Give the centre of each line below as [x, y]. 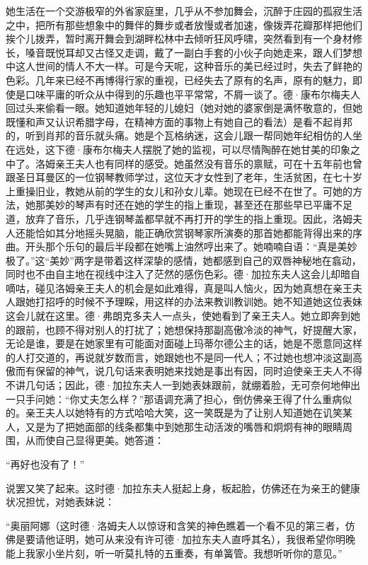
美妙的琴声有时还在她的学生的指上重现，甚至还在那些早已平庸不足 [199, 205]
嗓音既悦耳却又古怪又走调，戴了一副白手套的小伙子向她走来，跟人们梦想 [194, 52]
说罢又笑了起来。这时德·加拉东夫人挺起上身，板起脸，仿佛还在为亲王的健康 [183, 488]
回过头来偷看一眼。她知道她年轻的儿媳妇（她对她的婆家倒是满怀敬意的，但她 [184, 108]
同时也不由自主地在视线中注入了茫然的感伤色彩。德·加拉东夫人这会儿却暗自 [183, 274]
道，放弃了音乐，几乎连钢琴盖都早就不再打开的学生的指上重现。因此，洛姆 [179, 218]
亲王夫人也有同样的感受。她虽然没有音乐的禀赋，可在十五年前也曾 [208, 163]
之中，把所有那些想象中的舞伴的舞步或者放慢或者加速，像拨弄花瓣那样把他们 [184, 24]
